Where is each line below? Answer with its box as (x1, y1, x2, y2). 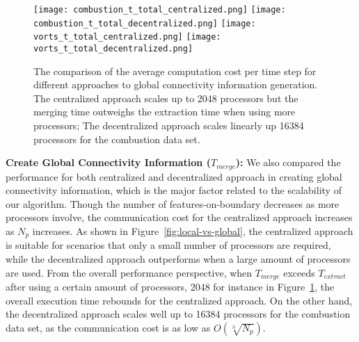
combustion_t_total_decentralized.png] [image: (33, 18, 256, 28)
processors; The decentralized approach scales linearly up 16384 (33, 118, 304, 132)
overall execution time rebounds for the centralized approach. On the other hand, (6, 293, 353, 307)
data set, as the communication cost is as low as (6, 320, 211, 334)
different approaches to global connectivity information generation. (33, 77, 318, 92)
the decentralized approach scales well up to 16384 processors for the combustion (6, 307, 351, 321)
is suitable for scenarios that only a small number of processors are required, (6, 238, 331, 252)
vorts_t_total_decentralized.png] (33, 43, 193, 54)
